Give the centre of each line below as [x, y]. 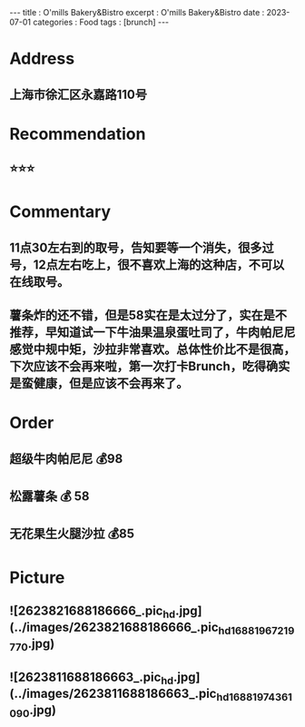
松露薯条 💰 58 [49, 496]
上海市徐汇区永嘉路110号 [79, 94]
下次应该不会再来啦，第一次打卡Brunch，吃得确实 [150, 366]
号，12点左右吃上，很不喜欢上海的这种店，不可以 [147, 265]
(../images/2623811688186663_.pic [113, 694]
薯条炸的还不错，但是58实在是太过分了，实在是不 [148, 315]
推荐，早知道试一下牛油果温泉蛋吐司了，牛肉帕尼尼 [152, 333]
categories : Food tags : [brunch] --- [101, 22]
